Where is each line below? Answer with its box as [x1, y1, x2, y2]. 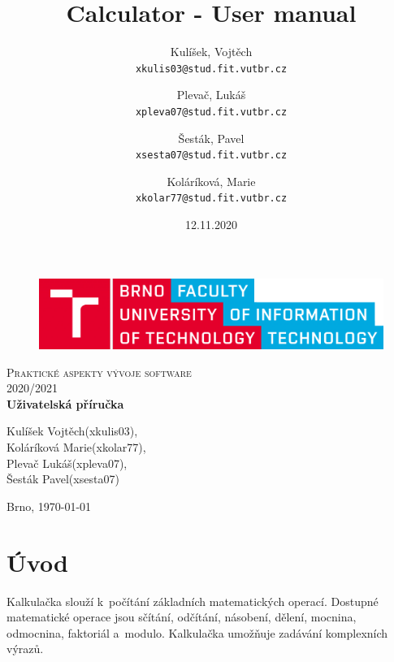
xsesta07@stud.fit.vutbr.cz [135, 149, 288, 162]
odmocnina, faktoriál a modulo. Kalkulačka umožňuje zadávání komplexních [6, 624, 388, 641]
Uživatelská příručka [6, 395, 124, 412]
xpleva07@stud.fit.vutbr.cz [135, 106, 288, 118]
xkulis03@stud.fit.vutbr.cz [135, 63, 288, 75]
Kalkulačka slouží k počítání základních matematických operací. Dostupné [6, 592, 379, 609]
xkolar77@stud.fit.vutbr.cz [135, 193, 288, 205]
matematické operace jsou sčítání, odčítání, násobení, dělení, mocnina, [6, 608, 357, 625]
